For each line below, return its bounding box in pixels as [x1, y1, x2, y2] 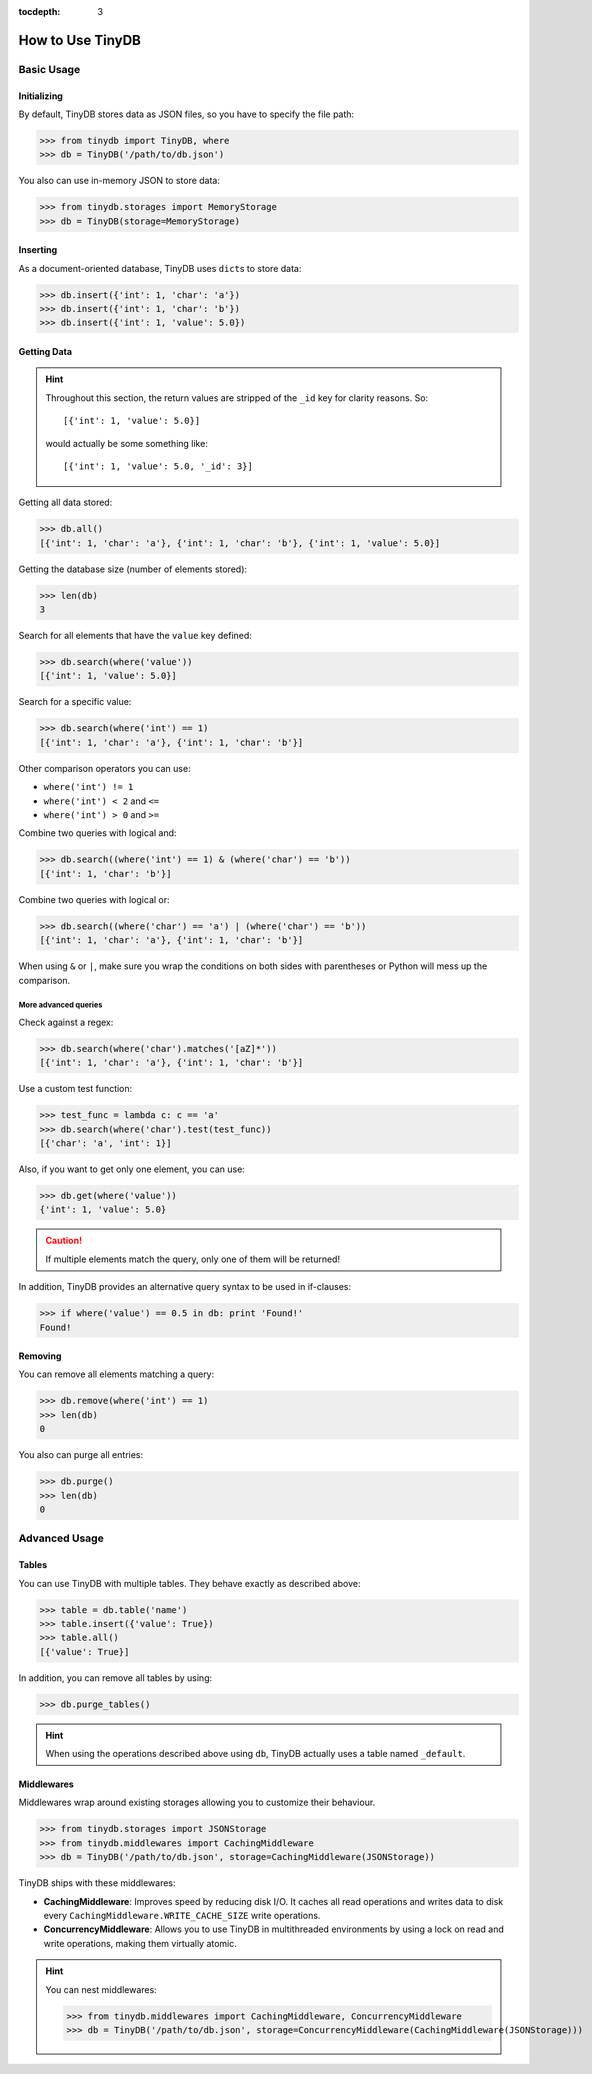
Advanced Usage [18, 1531, 104, 1545]
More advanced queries [18, 1000, 103, 1010]
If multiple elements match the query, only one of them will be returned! [45, 1253, 340, 1265]
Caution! [45, 1235, 83, 1247]
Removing [18, 1350, 62, 1362]
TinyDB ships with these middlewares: [18, 1877, 176, 1889]
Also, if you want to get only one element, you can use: [18, 1163, 245, 1175]
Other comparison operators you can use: [18, 762, 191, 774]
